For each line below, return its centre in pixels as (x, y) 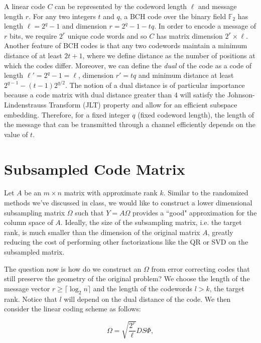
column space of (29, 222)
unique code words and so (107, 35)
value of (16, 134)
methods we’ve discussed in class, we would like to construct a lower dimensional (128, 203)
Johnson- (241, 95)
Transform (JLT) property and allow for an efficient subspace (143, 104)
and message (218, 6)
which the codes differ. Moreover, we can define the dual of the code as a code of (128, 65)
